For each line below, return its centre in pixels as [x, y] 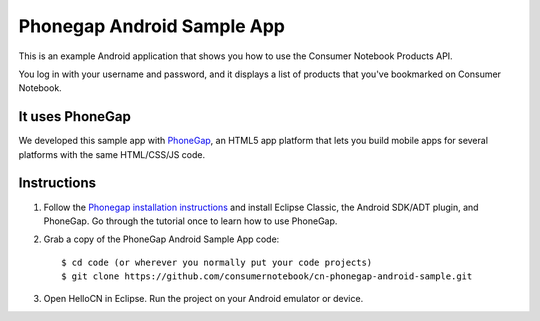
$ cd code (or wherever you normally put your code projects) [217, 262]
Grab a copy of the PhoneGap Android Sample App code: [161, 239]
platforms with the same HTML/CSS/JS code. [112, 154]
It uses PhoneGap [75, 116]
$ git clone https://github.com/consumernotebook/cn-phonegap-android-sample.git [267, 276]
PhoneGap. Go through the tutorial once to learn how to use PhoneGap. [190, 221]
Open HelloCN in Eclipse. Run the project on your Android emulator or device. [203, 299]
